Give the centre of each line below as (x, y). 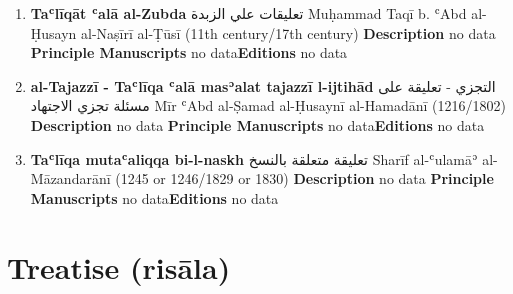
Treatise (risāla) (119, 266)
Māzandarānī (70, 178)
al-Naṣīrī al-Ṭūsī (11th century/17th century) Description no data (288, 32)
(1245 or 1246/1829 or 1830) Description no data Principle (304, 178)
